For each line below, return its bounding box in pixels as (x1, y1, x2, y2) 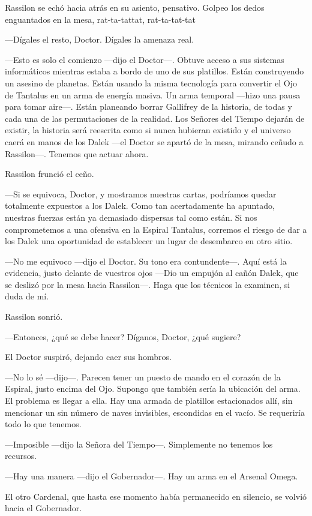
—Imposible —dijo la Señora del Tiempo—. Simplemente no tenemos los (5, 437, 273, 450)
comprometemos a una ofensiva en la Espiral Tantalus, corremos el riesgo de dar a (5, 223, 307, 235)
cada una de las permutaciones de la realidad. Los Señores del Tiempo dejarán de (5, 112, 305, 124)
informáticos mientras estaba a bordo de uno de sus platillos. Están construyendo (5, 65, 304, 77)
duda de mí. (5, 290, 49, 302)
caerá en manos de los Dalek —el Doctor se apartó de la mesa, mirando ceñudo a (5, 135, 304, 148)
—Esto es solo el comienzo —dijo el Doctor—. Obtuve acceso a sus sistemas (5, 53, 284, 65)
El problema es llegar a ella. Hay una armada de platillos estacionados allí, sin (5, 394, 293, 407)
